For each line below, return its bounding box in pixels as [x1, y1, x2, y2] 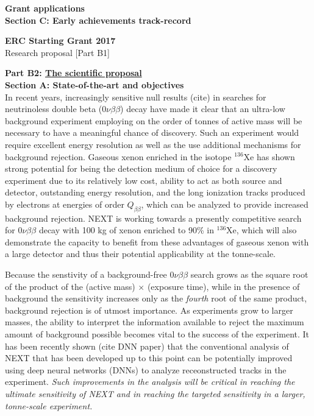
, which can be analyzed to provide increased [141, 197, 309, 210]
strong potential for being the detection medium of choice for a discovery [5, 162, 277, 175]
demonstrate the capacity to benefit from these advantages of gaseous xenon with [5, 235, 309, 248]
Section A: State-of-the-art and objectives [5, 78, 184, 91]
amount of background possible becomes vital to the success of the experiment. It [5, 328, 310, 340]
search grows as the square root [190, 268, 309, 281]
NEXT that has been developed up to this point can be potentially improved [5, 351, 293, 364]
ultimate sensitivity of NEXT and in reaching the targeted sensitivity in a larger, [5, 387, 305, 400]
